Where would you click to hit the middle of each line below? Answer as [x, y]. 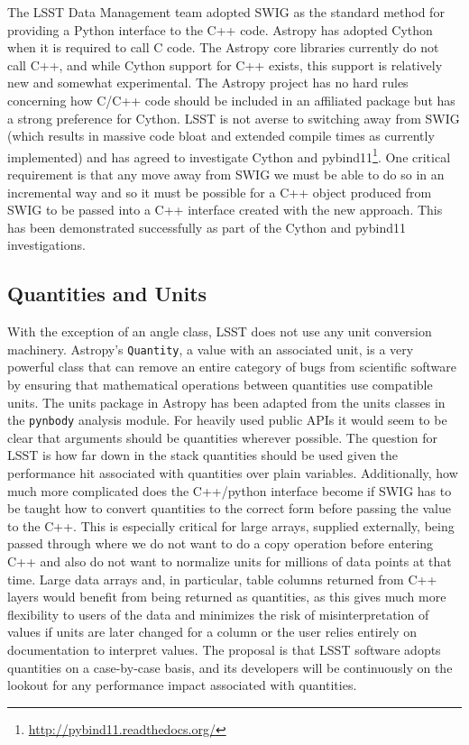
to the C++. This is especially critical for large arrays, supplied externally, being [231, 525]
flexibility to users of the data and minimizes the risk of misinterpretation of [218, 614]
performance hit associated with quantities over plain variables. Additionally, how [233, 473]
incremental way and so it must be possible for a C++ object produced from [220, 192]
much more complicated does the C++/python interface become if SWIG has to [230, 490]
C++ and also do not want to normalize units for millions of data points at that [230, 561]
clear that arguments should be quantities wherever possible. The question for [223, 437]
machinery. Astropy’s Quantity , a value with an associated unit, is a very [211, 349]
